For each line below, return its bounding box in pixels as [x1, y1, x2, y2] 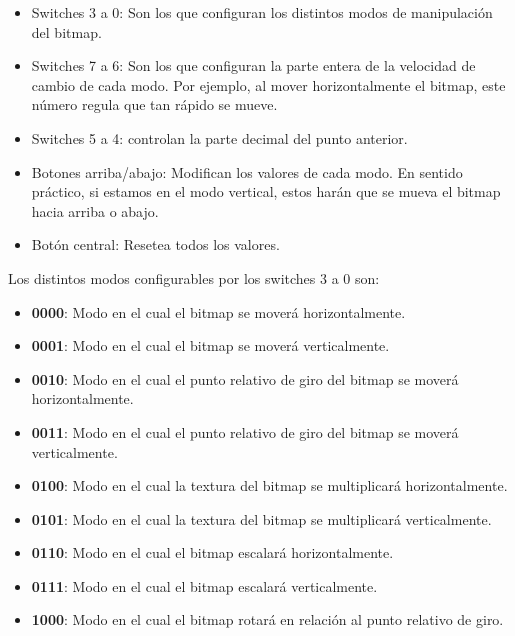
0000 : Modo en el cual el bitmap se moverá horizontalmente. [31, 301, 406, 322]
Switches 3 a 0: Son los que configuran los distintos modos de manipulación [31, 2, 493, 22]
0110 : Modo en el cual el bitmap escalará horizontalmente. [31, 542, 394, 563]
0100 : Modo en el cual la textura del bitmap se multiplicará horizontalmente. [31, 475, 508, 496]
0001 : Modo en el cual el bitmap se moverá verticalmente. [31, 335, 390, 356]
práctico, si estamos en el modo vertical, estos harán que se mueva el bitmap [31, 181, 501, 202]
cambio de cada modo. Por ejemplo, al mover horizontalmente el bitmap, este [31, 74, 506, 95]
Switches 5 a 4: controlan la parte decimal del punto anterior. [31, 127, 408, 148]
